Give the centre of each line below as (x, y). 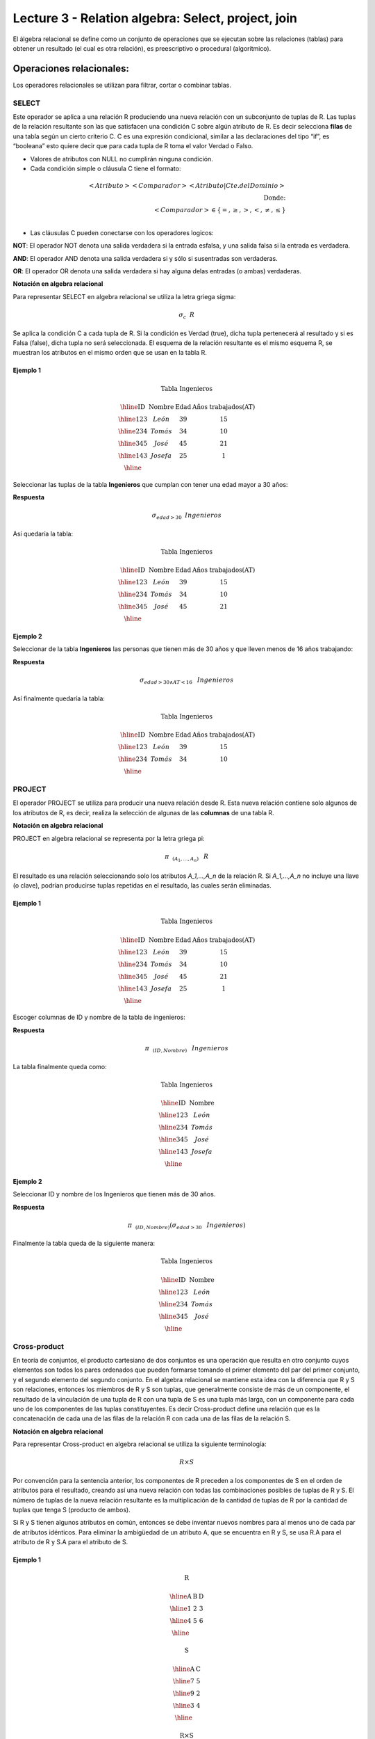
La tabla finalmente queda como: (60, 1066)
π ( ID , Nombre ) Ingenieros (186, 1049)
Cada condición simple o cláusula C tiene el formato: (106, 168)
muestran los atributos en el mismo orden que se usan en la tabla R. (110, 353)
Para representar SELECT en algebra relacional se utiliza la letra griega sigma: (124, 296)
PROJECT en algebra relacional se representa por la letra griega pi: (109, 838)
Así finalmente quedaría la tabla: (59, 698)
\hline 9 (183, 1693)
